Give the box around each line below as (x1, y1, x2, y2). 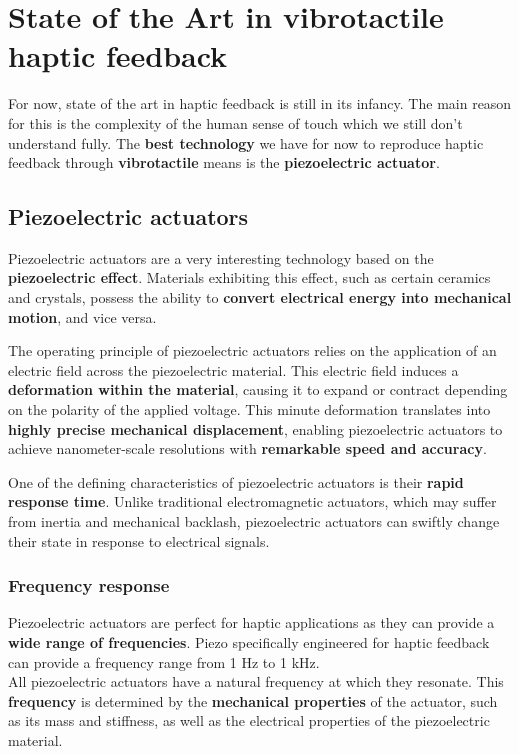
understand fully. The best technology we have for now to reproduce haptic (8, 132, 484, 153)
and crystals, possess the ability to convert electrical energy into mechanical (8, 287, 512, 308)
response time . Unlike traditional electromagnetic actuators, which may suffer (8, 491, 497, 512)
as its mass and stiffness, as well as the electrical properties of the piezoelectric (8, 710, 490, 731)
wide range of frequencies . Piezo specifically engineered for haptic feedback (8, 632, 490, 653)
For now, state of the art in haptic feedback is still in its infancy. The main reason (8, 93, 512, 114)
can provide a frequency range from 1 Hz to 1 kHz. (8, 651, 320, 672)
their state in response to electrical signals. (8, 530, 270, 551)
